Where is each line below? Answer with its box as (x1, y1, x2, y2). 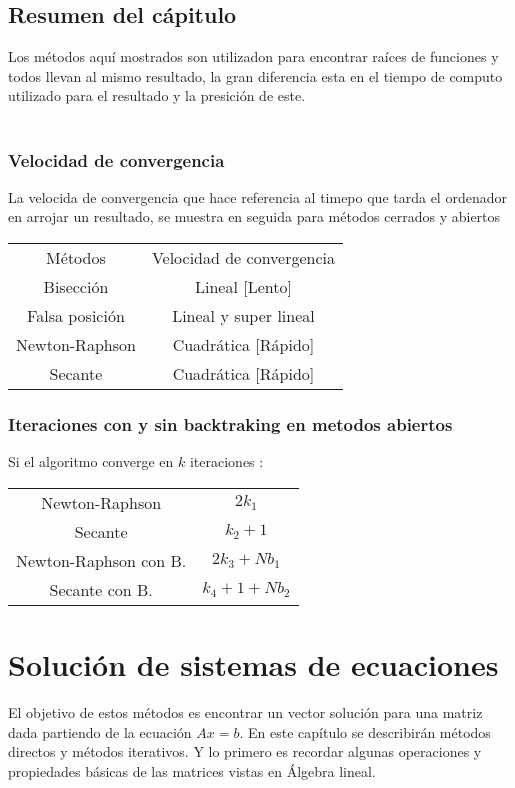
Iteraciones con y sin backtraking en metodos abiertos (8, 411, 453, 436)
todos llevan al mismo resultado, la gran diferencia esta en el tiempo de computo (8, 65, 503, 86)
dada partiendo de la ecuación (8, 721, 192, 742)
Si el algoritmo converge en (8, 451, 174, 472)
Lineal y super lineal (172, 303, 315, 327)
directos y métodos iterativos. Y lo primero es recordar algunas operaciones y (8, 741, 482, 762)
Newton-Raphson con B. (16, 548, 187, 572)
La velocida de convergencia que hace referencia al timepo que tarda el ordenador (8, 186, 507, 207)
